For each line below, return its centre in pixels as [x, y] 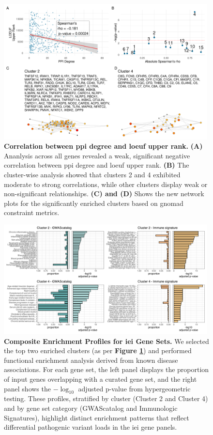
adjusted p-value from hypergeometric [134, 388]
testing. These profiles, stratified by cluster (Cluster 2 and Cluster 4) [106, 398]
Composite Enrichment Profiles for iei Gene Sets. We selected [106, 341]
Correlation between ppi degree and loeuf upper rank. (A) [103, 146]
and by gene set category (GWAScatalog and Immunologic [91, 408]
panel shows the [27, 388]
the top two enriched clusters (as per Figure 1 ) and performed [98, 350]
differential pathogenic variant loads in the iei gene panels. [91, 427]
